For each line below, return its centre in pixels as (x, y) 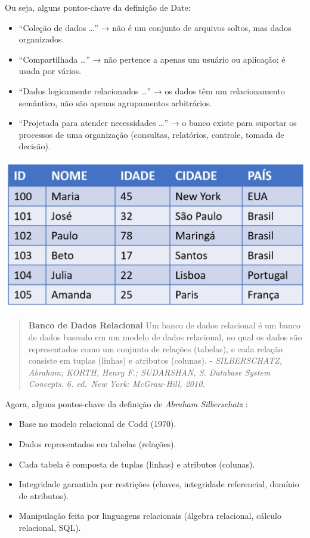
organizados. (41, 39)
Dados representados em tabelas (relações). (97, 444)
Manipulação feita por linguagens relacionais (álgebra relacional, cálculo (150, 516)
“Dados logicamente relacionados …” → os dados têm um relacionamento (152, 90)
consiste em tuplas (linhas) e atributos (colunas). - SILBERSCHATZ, (155, 360)
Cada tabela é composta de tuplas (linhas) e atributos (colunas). (137, 464)
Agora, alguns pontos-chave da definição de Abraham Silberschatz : (126, 403)
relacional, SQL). (50, 528)
